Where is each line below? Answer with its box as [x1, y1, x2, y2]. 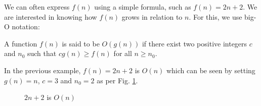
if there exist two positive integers [142, 38, 247, 48]
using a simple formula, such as [94, 2, 191, 12]
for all [113, 48, 132, 59]
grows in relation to [121, 11, 183, 22]
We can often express [4, 2, 70, 12]
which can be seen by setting [166, 65, 255, 75]
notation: [12, 21, 40, 32]
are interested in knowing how [4, 11, 97, 22]
